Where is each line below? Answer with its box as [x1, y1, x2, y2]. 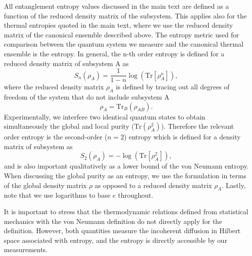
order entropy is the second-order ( [4, 132, 108, 142]
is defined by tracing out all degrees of [116, 82, 230, 92]
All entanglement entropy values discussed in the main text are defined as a [4, 1, 229, 11]
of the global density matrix [4, 180, 87, 190]
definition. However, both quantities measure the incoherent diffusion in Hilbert [4, 225, 241, 236]
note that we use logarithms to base [4, 190, 111, 200]
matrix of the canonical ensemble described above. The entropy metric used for [4, 29, 239, 39]
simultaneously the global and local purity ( [4, 121, 134, 131]
